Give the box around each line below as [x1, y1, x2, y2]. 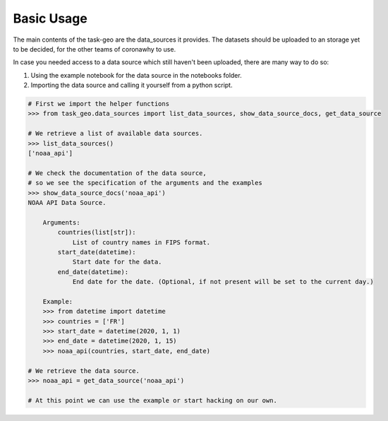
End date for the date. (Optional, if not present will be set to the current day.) [72, 278, 374, 286]
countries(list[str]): [57, 228, 137, 237]
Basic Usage [13, 11, 87, 26]
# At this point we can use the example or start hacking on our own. [28, 396, 278, 404]
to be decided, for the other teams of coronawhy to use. [13, 45, 176, 53]
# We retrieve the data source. [28, 367, 140, 374]
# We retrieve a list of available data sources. [28, 129, 203, 138]
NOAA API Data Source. [28, 198, 107, 206]
